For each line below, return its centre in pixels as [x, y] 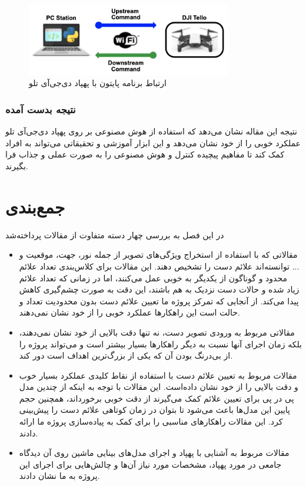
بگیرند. [17, 166]
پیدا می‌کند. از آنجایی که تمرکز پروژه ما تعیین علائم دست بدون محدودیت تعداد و [159, 301]
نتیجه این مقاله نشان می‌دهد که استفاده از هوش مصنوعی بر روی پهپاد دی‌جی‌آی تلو [151, 131]
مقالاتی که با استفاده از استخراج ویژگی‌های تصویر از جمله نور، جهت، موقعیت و [158, 255]
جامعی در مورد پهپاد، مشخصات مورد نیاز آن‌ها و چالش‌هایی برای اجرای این [150, 464]
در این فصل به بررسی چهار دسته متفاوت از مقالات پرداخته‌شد [115, 234]
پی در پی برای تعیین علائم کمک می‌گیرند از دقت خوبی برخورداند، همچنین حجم [157, 398]
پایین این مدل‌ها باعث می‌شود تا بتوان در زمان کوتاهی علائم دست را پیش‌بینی [154, 410]
